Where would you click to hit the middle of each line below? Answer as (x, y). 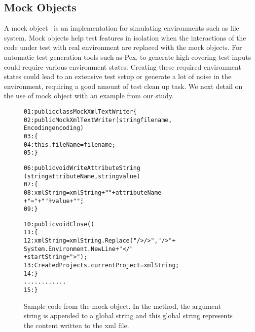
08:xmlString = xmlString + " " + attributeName (93, 192)
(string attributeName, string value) (82, 176)
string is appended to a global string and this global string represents (128, 315)
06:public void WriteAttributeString (82, 168)
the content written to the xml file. (76, 325)
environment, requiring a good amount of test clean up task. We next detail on (123, 86)
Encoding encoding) (54, 128)
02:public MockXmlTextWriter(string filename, (98, 120)
